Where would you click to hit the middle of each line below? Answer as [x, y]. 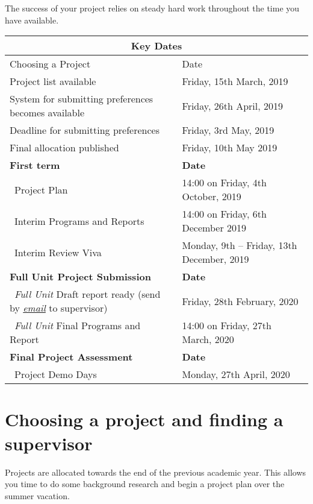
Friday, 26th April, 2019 [232, 106]
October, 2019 [212, 197]
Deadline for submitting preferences [85, 130]
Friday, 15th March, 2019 [235, 81]
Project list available [53, 81]
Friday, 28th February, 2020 [240, 301]
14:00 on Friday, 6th [224, 214]
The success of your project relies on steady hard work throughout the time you [152, 8]
